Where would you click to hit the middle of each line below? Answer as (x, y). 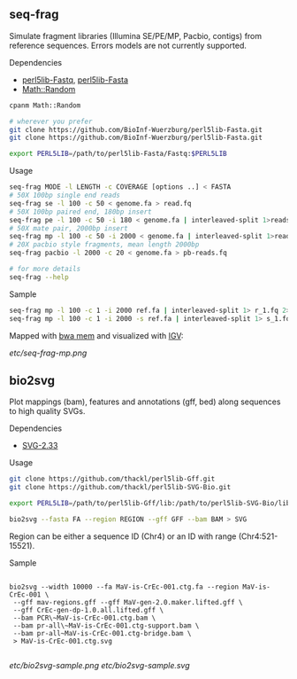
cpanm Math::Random (45, 105)
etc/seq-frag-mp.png (48, 353)
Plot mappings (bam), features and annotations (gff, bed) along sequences (145, 402)
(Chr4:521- (258, 536)
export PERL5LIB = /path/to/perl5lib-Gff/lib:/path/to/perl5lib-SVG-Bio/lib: (152, 503)
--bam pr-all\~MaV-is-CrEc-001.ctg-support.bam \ (106, 625)
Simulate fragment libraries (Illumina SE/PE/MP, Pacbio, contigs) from (136, 35)
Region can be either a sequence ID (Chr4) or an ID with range (123, 536)
